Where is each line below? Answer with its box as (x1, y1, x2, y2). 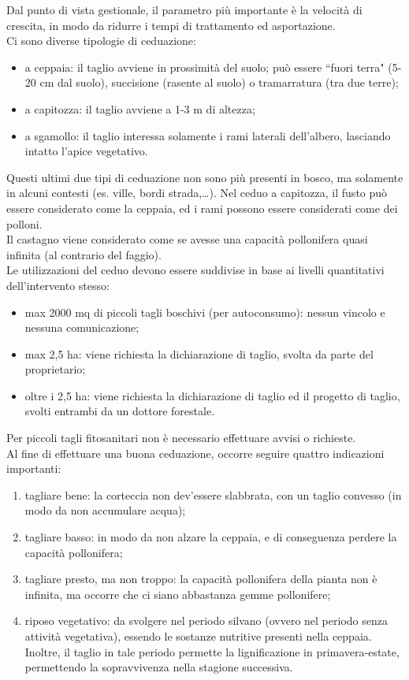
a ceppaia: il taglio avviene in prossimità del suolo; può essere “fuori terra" (24, 58, 385, 75)
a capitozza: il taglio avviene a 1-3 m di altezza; (24, 100, 255, 117)
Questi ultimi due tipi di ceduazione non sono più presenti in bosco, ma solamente (6, 169, 403, 185)
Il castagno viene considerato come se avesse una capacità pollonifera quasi (6, 231, 368, 247)
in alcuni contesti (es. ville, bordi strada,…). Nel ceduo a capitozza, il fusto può (6, 184, 388, 201)
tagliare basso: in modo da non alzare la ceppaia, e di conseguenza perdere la (24, 529, 397, 545)
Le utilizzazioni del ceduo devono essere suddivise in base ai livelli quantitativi (6, 262, 385, 278)
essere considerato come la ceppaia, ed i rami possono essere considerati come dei (6, 199, 398, 216)
